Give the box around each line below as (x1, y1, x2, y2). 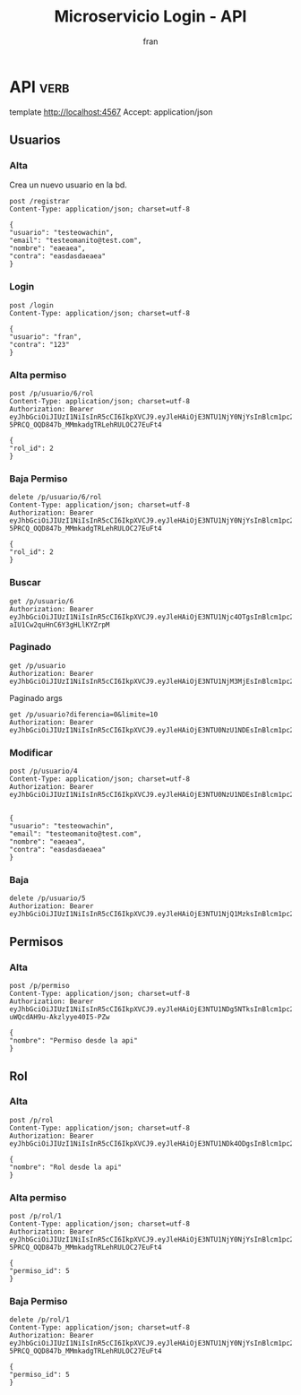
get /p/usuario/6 (9, 596, 74, 606)
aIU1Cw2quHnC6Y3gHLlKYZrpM (9, 620, 110, 629)
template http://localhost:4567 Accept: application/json (9, 106, 213, 117)
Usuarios (9, 133, 61, 148)
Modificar (9, 746, 54, 758)
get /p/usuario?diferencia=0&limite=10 (9, 710, 159, 719)
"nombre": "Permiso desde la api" (9, 1036, 139, 1045)
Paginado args (9, 692, 63, 703)
